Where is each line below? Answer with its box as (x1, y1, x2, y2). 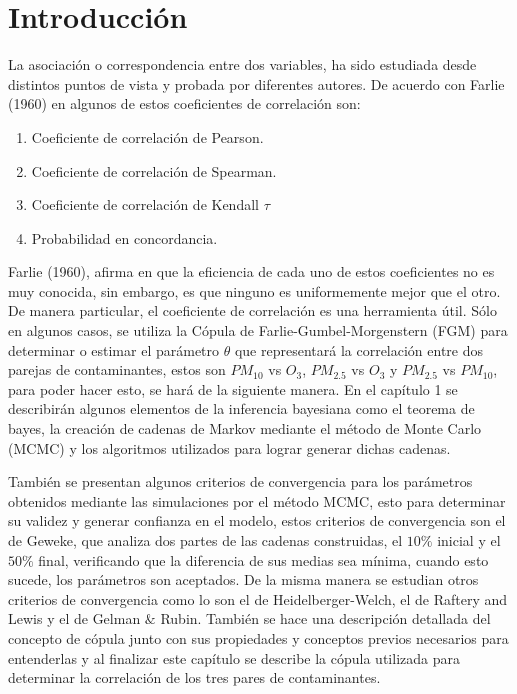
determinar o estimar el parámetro (8, 339, 220, 360)
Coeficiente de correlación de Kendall (31, 194, 259, 215)
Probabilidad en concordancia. (31, 227, 218, 248)
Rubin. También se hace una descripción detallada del (160, 608, 491, 629)
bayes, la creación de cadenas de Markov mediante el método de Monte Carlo (8, 418, 482, 439)
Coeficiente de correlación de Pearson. (31, 126, 264, 147)
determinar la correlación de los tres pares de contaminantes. (8, 667, 381, 688)
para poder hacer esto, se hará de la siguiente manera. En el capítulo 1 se (8, 378, 458, 399)
